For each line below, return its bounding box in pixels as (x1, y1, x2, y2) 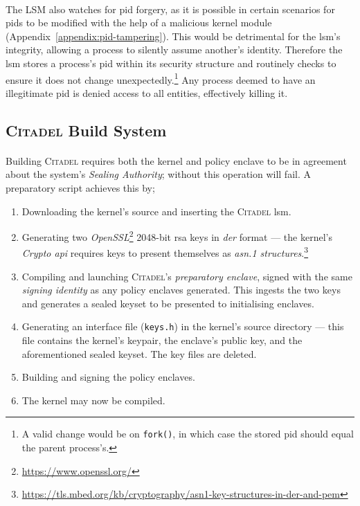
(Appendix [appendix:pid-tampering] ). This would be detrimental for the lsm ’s (6, 28, 341, 43)
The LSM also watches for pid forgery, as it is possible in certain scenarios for (6, 1, 335, 16)
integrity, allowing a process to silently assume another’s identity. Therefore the (6, 42, 343, 57)
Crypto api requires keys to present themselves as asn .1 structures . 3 (21, 244, 309, 260)
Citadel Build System (6, 119, 167, 141)
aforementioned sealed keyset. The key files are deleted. (21, 346, 257, 361)
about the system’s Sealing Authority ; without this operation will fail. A (6, 167, 311, 181)
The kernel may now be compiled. (21, 392, 165, 407)
